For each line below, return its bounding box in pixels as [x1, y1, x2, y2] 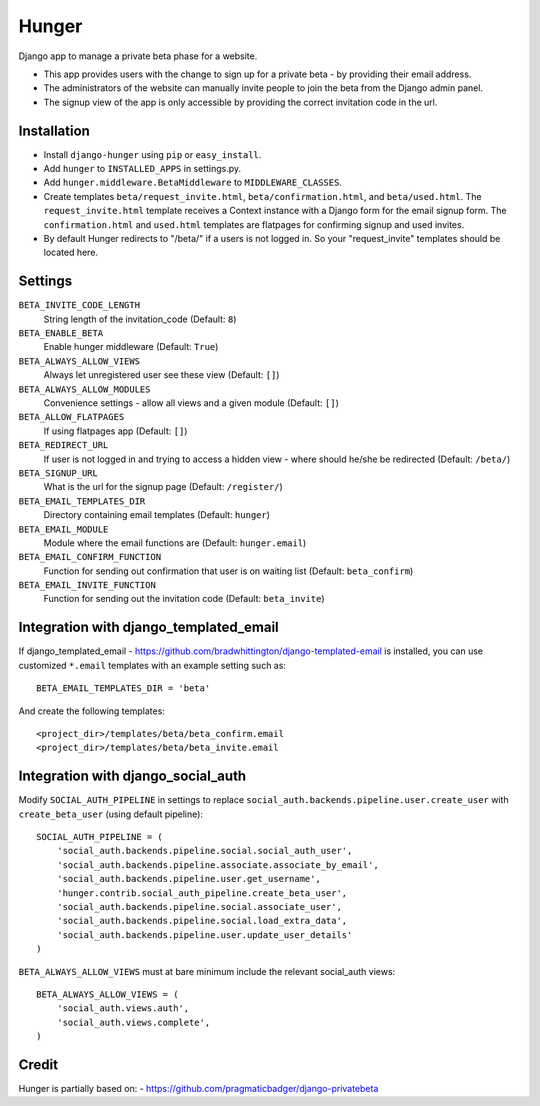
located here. [43, 246, 99, 259]
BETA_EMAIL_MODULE [18, 523, 109, 535]
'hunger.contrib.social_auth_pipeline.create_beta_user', [56, 887, 348, 899]
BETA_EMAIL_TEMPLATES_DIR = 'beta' [36, 683, 211, 694]
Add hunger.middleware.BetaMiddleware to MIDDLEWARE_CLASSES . [43, 176, 342, 189]
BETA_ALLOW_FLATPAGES [18, 411, 125, 423]
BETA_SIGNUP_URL [18, 467, 99, 479]
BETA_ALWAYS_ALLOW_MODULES [18, 383, 151, 395]
